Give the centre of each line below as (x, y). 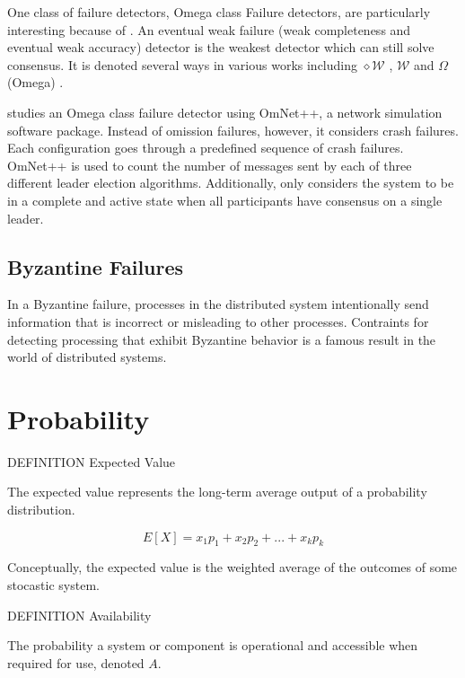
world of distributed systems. (87, 357)
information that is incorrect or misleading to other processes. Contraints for (218, 321)
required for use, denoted (76, 662)
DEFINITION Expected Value (92, 461)
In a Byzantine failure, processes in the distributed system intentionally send (218, 304)
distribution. (41, 510)
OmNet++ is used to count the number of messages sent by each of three (210, 165)
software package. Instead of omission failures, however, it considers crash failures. (233, 130)
